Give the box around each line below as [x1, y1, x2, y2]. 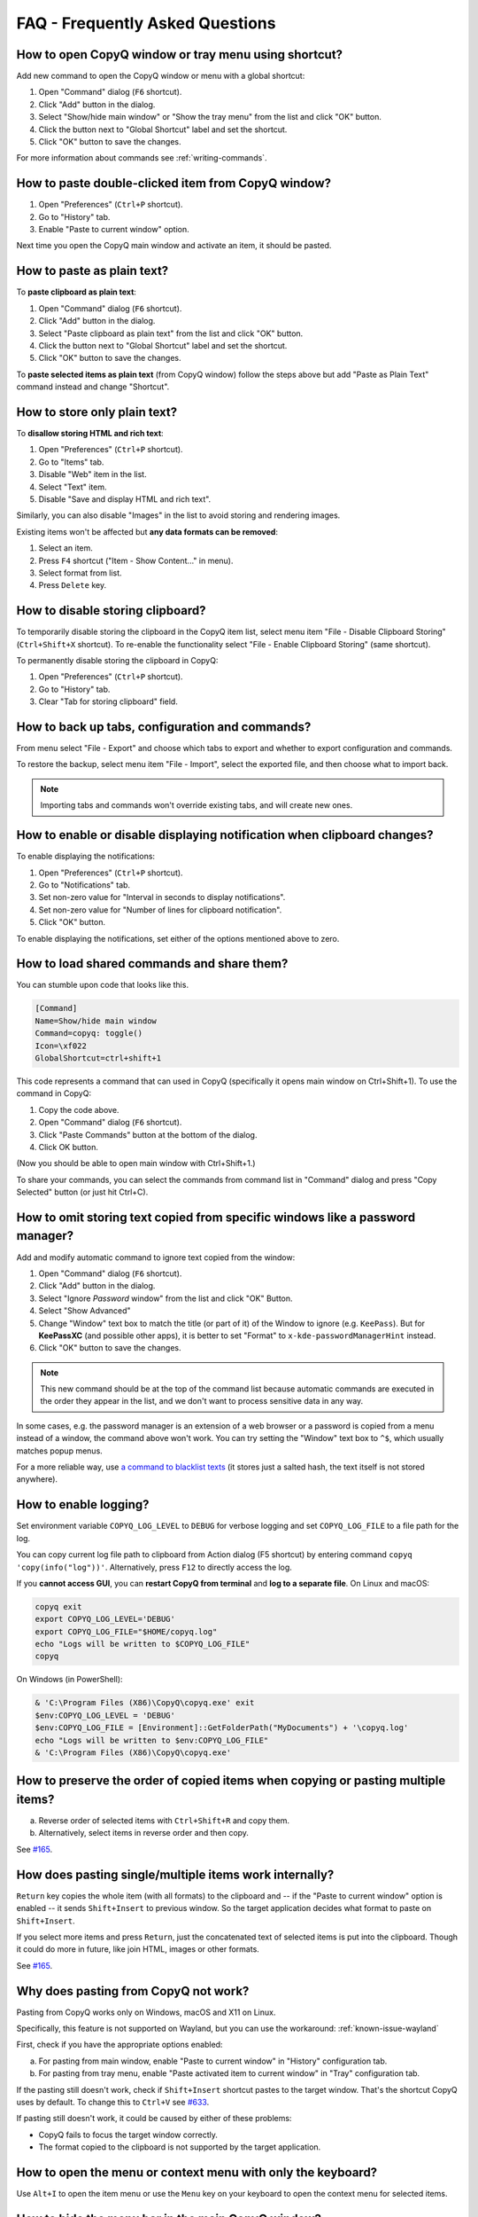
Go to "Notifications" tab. [38, 879, 131, 890]
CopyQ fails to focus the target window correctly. [38, 2129, 219, 2140]
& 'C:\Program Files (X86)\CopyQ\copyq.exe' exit [35, 1698, 255, 1708]
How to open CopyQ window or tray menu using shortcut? [16, 47, 343, 62]
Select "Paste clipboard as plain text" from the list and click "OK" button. [38, 328, 304, 339]
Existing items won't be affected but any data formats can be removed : [16, 526, 279, 537]
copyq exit [35, 1602, 82, 1611]
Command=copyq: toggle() [35, 1029, 143, 1038]
